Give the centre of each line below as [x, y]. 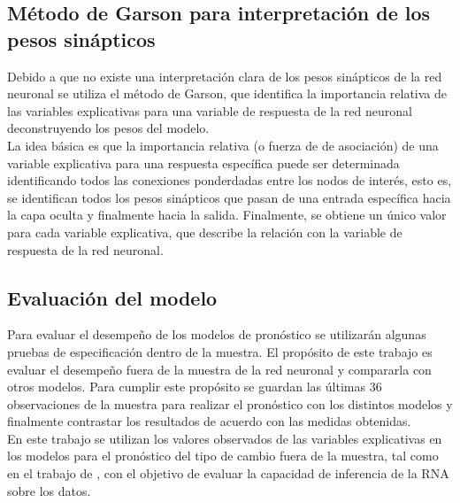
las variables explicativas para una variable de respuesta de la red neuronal [210, 110]
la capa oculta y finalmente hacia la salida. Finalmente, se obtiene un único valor [227, 215]
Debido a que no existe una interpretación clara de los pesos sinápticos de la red [225, 76]
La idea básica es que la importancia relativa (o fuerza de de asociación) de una [223, 145]
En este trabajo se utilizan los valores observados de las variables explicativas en [225, 438]
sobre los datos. [49, 490]
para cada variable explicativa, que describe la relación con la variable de [205, 232]
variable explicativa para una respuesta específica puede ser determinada [203, 163]
